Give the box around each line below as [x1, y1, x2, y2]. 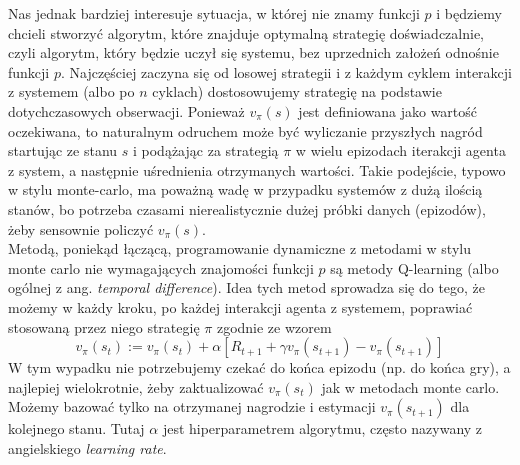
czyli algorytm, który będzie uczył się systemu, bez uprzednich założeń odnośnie [8, 42, 499, 63]
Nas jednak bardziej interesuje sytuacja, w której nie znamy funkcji [8, 3, 420, 23]
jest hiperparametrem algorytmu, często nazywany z [162, 418, 483, 439]
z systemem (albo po [8, 81, 135, 102]
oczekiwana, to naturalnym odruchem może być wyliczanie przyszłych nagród [8, 120, 483, 141]
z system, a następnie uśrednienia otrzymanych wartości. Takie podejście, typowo [8, 159, 506, 180]
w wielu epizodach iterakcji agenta [295, 140, 506, 161]
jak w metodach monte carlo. [321, 376, 500, 397]
